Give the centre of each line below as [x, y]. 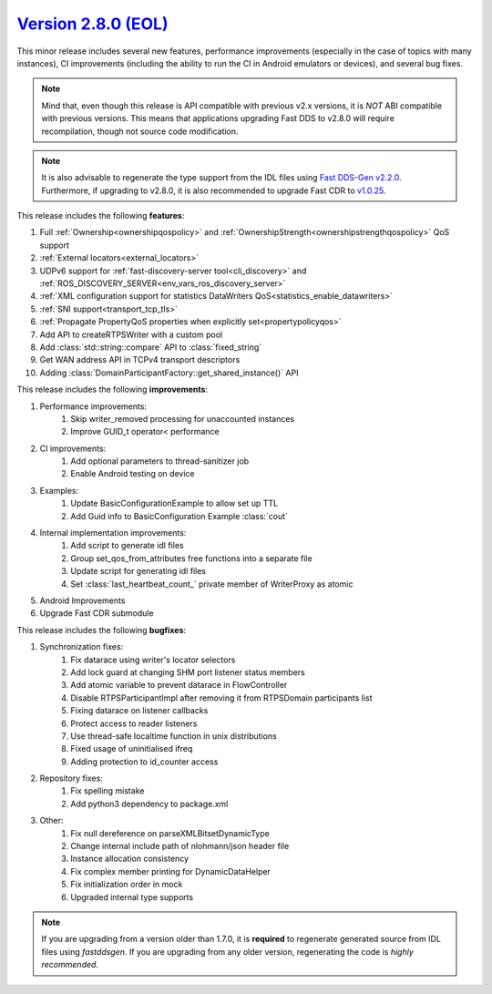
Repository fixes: [72, 778]
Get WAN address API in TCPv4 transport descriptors [140, 360]
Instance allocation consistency [130, 859]
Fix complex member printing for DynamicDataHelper [170, 871]
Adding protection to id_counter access [144, 762]
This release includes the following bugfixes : [102, 630]
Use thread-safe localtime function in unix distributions [174, 736]
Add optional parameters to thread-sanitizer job [160, 461]
